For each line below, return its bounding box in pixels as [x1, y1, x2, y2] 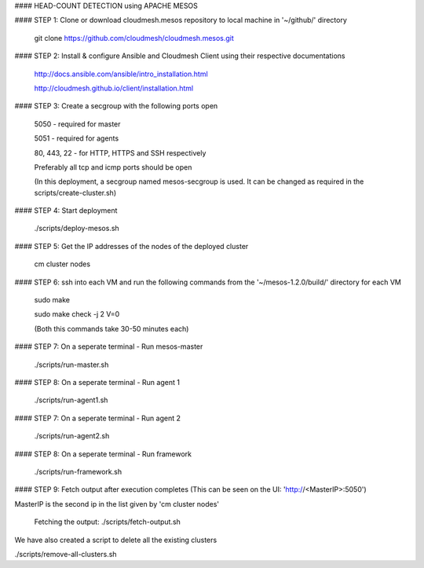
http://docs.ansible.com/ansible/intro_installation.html [34, 69, 208, 79]
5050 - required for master [34, 119, 121, 129]
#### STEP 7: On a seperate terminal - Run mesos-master [14, 342, 203, 351]
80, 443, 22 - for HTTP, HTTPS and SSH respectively [34, 148, 207, 157]
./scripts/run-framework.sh [34, 467, 122, 476]
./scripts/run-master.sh [34, 360, 109, 369]
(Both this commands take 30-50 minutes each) [34, 324, 189, 333]
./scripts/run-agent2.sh [34, 431, 110, 441]
